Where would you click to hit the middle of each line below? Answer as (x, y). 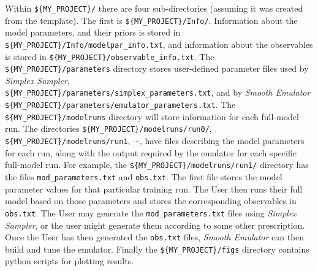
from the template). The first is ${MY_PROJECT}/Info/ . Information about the (151, 20)
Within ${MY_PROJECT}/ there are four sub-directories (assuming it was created (154, 8)
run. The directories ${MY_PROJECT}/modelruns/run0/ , (108, 128)
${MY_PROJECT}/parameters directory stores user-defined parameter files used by (157, 68)
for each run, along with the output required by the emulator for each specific (151, 152)
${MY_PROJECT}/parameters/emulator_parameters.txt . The (120, 105)
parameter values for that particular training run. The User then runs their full (154, 189)
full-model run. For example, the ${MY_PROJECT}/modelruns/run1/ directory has (157, 165)
